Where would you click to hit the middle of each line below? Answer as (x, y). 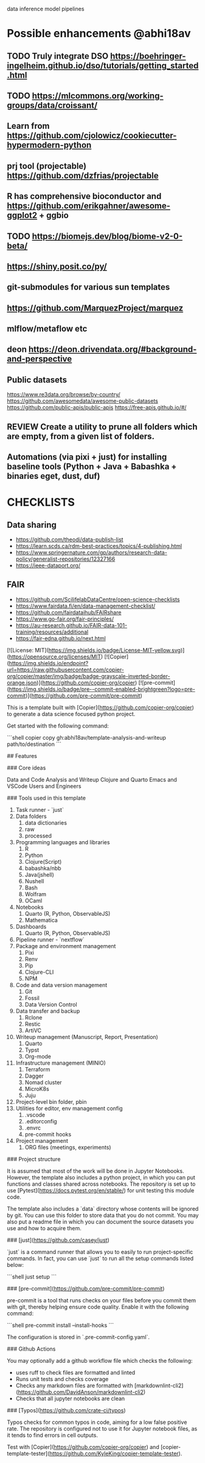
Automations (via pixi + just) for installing (87, 457)
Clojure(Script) (43, 861)
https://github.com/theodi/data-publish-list (69, 539)
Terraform (37, 1069)
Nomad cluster (43, 1082)
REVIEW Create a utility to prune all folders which (102, 427)
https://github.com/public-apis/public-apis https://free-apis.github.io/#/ (97, 407)
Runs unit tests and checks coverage (62, 1379)
